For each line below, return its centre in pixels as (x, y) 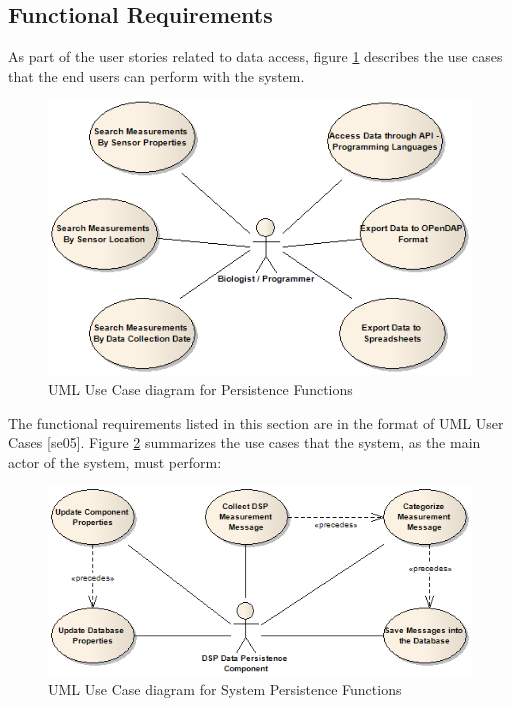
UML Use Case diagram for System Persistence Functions (225, 689)
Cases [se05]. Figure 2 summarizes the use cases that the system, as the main (244, 442)
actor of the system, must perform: (115, 461)
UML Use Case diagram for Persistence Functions (200, 388)
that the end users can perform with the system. (156, 75)
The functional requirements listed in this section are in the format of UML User (256, 422)
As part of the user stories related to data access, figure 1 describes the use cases (255, 56)
